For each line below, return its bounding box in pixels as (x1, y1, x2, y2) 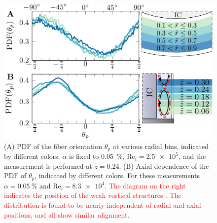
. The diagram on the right (105, 180, 186, 190)
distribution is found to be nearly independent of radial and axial (4, 200, 201, 210)
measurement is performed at (4, 160, 92, 171)
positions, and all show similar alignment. (4, 209, 130, 220)
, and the (179, 151, 206, 161)
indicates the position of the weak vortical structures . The (4, 190, 181, 200)
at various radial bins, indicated (112, 141, 209, 151)
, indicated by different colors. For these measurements (35, 170, 200, 181)
